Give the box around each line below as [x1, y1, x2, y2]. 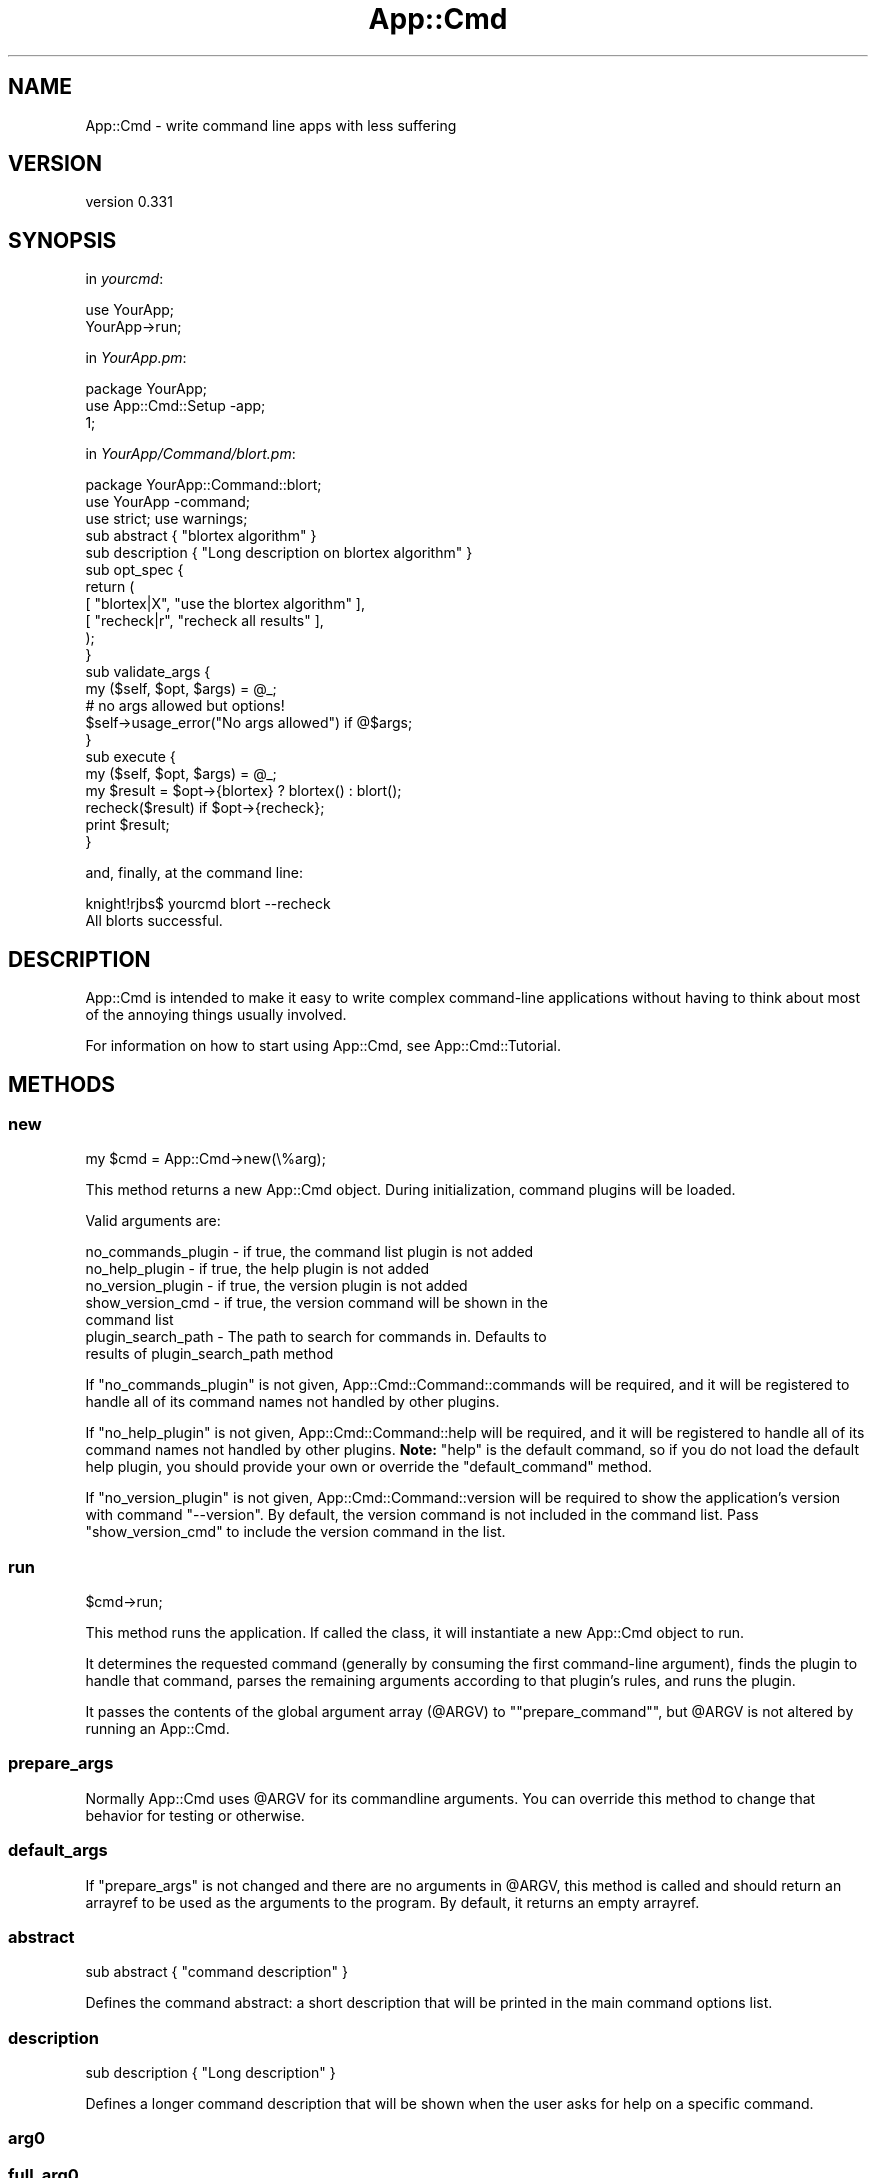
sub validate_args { [85, 663, 211, 681]
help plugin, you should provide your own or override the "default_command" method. [85, 1458, 653, 1476]
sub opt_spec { [85, 561, 184, 579]
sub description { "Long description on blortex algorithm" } [85, 544, 473, 562]
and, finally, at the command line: [85, 864, 303, 882]
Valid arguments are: [85, 1212, 221, 1230]
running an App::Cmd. [85, 1720, 230, 1738]
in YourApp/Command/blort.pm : [85, 445, 296, 463]
